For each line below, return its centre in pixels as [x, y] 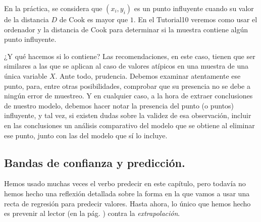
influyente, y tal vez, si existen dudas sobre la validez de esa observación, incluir [128, 115]
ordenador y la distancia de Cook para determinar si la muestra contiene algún [126, 29]
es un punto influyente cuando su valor [194, 8]
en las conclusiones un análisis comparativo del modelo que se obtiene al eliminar [129, 125]
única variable [26, 75]
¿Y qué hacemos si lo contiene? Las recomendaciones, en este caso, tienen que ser [130, 56]
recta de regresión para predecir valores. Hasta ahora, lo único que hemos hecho [127, 203]
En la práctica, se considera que [53, 8]
